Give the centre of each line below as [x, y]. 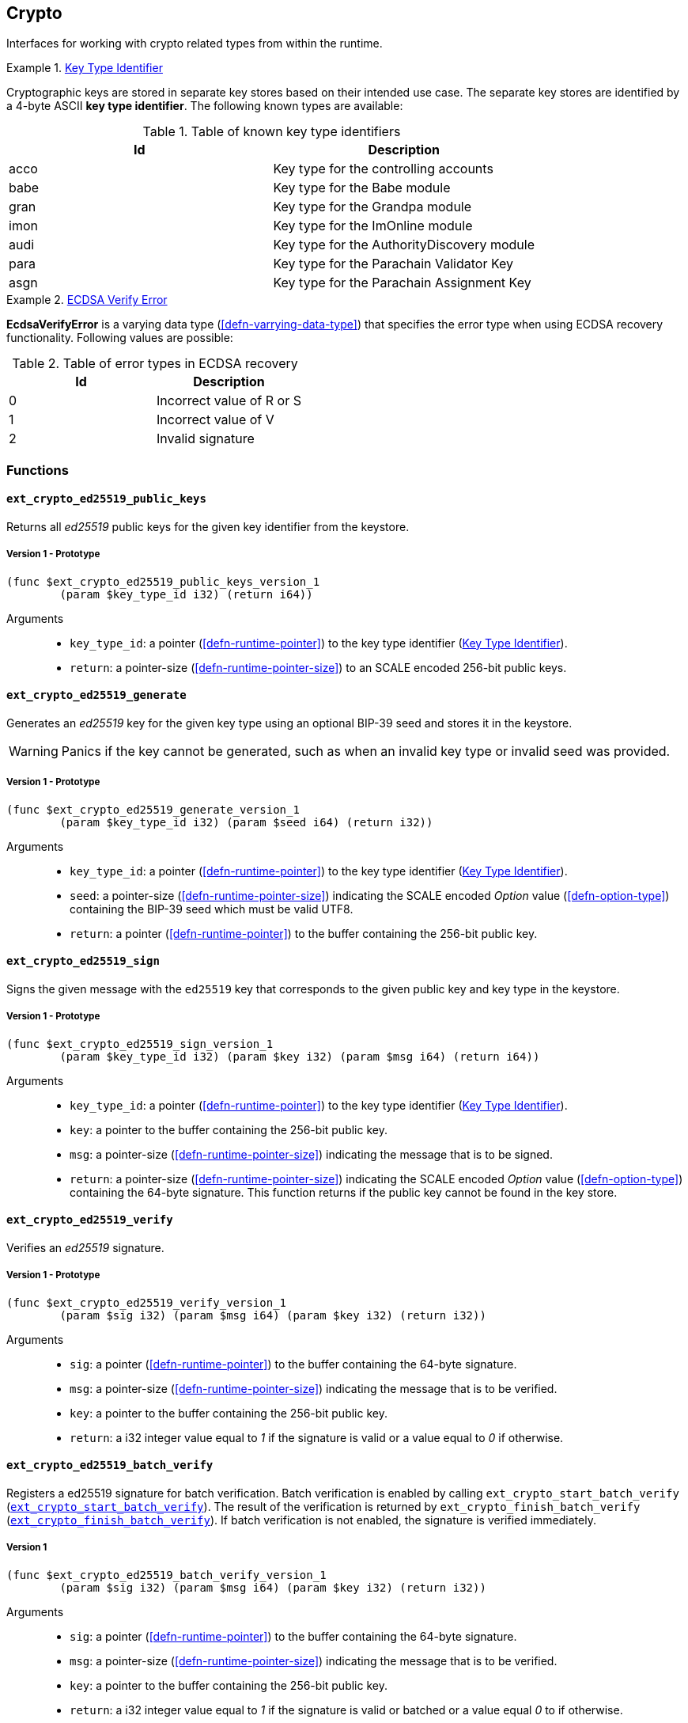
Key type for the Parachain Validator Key [393, 264]
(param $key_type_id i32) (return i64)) [186, 594]
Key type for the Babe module [362, 188]
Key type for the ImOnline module [373, 226]
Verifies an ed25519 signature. [85, 1248]
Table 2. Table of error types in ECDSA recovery [155, 364]
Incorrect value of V [215, 420]
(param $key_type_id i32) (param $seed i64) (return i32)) [246, 822]
